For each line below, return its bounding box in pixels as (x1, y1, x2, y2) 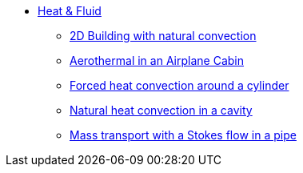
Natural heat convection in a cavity (70, 103, 253, 117)
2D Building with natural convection (70, 29, 257, 42)
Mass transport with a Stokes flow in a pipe (70, 128, 297, 142)
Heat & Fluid (38, 4, 102, 18)
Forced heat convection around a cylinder (70, 78, 289, 92)
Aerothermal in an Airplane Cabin (70, 54, 245, 67)
